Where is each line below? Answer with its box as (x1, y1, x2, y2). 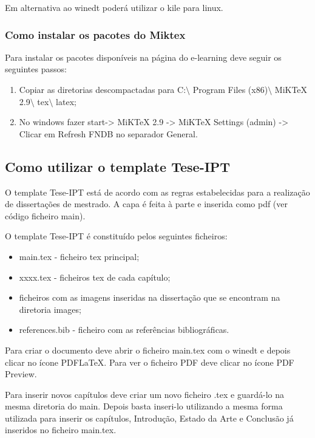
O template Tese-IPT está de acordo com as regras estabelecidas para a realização (5, 185, 310, 198)
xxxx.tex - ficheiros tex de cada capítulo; (19, 270, 171, 283)
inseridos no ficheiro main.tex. (5, 423, 117, 436)
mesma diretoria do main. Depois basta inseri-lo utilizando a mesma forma (5, 400, 283, 412)
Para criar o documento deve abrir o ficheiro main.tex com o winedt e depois (5, 343, 291, 356)
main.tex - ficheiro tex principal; (19, 250, 140, 262)
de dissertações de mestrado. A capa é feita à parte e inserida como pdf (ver (5, 197, 288, 210)
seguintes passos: (5, 63, 67, 75)
